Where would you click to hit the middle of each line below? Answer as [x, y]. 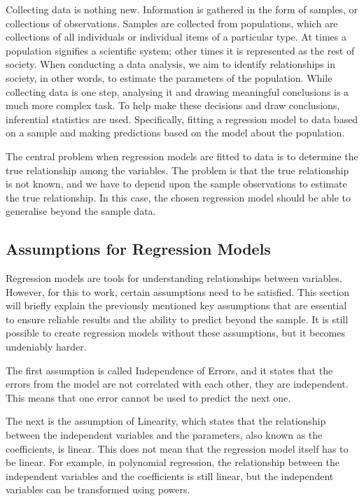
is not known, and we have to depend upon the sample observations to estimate [176, 184]
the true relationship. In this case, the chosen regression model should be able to [178, 197]
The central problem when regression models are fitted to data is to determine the [182, 156]
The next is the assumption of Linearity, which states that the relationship [166, 421]
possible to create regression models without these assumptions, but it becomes [176, 333]
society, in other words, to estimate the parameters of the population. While [169, 77]
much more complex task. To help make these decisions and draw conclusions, [173, 105]
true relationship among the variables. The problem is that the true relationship [177, 170]
